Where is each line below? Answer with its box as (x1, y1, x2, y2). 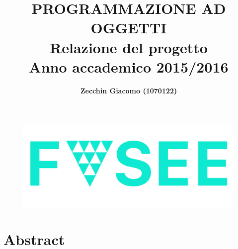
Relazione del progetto (50, 37, 208, 57)
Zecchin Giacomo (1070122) (80, 85, 177, 95)
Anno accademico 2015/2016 (29, 56, 229, 77)
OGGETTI (90, 17, 167, 38)
